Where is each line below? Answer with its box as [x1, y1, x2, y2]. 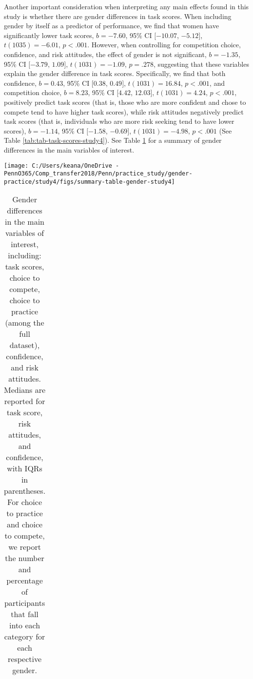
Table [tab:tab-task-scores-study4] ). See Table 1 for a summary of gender [4, 135, 222, 145]
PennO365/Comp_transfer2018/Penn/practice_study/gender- [4, 170, 193, 177]
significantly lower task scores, [4, 30, 94, 40]
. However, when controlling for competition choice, [87, 39, 241, 50]
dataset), [9, 339, 40, 351]
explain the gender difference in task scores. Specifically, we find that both [4, 68, 226, 78]
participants [4, 597, 45, 609]
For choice [7, 496, 42, 508]
